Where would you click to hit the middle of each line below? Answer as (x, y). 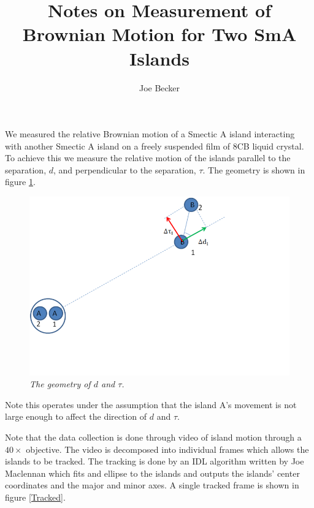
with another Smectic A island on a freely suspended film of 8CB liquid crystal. (155, 146)
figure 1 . (20, 182)
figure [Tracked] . (35, 497)
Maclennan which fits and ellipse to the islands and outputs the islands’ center (152, 473)
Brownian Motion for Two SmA (159, 34)
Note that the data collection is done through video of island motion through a (153, 437)
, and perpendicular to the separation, (124, 169)
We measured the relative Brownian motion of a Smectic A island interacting (150, 134)
